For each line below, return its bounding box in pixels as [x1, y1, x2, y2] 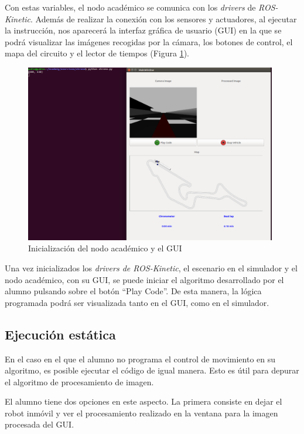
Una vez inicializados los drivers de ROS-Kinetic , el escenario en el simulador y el [5, 261, 298, 274]
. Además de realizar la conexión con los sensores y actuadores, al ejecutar [30, 12, 297, 25]
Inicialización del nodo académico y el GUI [28, 242, 182, 254]
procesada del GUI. [5, 418, 74, 430]
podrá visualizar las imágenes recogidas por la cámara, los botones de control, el [5, 35, 293, 48]
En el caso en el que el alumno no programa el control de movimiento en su [5, 352, 276, 365]
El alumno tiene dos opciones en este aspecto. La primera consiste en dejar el [5, 395, 282, 408]
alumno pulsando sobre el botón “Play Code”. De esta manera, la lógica [5, 285, 262, 297]
